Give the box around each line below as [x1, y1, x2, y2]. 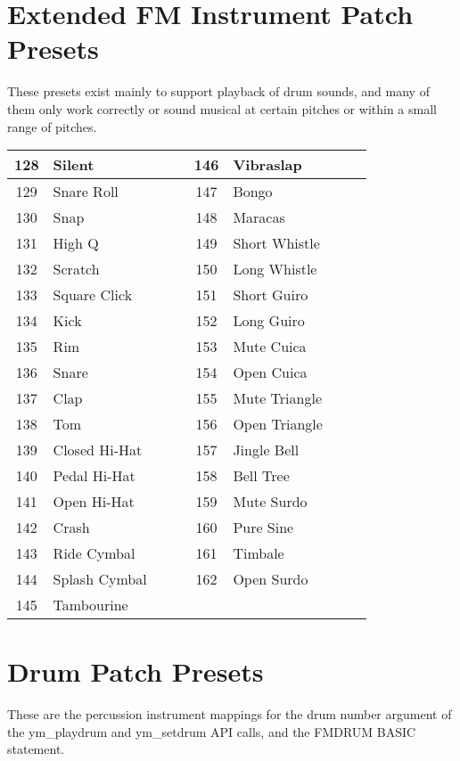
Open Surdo [233, 569, 308, 590]
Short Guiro [233, 284, 308, 306]
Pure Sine [233, 517, 294, 538]
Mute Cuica [233, 336, 307, 357]
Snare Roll [53, 181, 119, 202]
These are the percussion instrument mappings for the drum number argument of [7, 705, 452, 724]
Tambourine [53, 594, 128, 616]
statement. [7, 740, 65, 758]
